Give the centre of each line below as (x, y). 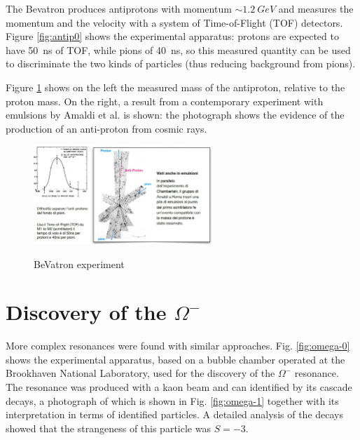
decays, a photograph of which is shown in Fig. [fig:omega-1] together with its (172, 400)
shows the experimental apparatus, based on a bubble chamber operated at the (175, 359)
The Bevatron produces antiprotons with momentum (119, 8)
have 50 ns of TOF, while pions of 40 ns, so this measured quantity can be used (178, 49)
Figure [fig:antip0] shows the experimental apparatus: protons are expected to (172, 36)
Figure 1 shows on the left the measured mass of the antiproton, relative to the (175, 87)
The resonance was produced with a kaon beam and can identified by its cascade (179, 387)
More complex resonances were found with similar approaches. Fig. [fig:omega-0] (178, 346)
